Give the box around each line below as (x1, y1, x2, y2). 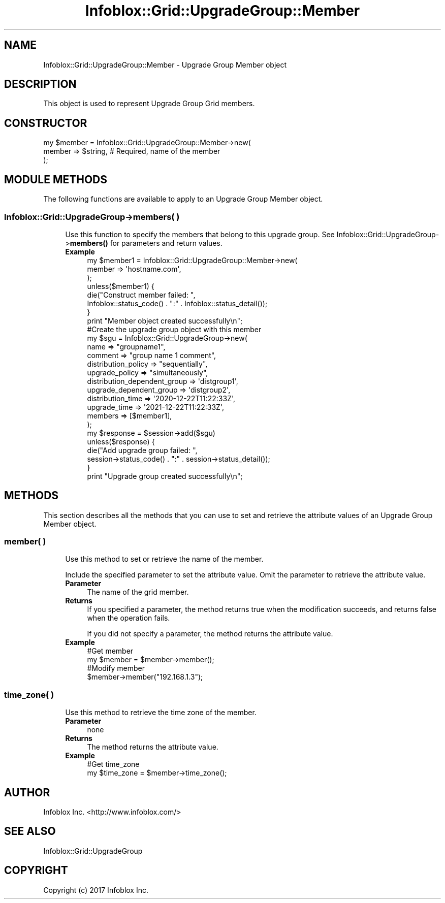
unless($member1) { (87, 281, 154, 291)
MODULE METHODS (4, 173, 108, 186)
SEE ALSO (4, 825, 56, 838)
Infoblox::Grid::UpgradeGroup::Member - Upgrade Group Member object (43, 60, 287, 69)
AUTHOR (4, 786, 50, 799)
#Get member (87, 647, 134, 656)
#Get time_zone (87, 760, 140, 769)
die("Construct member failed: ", (87, 290, 196, 299)
